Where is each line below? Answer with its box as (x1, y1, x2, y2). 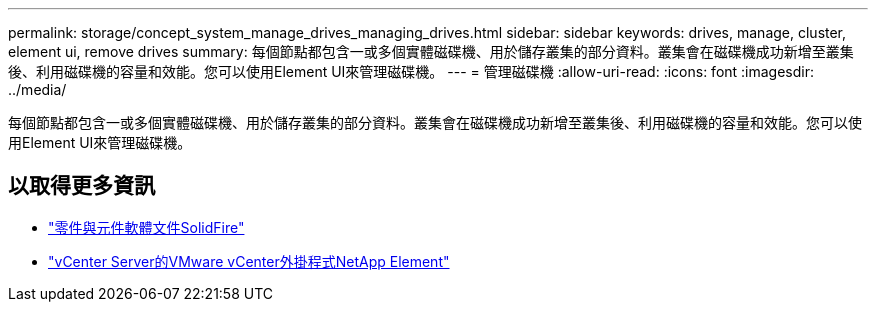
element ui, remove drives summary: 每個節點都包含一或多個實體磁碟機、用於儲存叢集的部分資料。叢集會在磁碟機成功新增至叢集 (8, 43, 854, 60)
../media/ (8, 81, 67, 98)
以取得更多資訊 (8, 173, 155, 199)
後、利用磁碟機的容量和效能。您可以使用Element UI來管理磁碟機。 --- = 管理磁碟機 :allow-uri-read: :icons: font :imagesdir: (8, 63, 815, 80)
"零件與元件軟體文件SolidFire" (48, 218, 245, 236)
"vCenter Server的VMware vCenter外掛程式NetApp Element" (48, 252, 450, 270)
